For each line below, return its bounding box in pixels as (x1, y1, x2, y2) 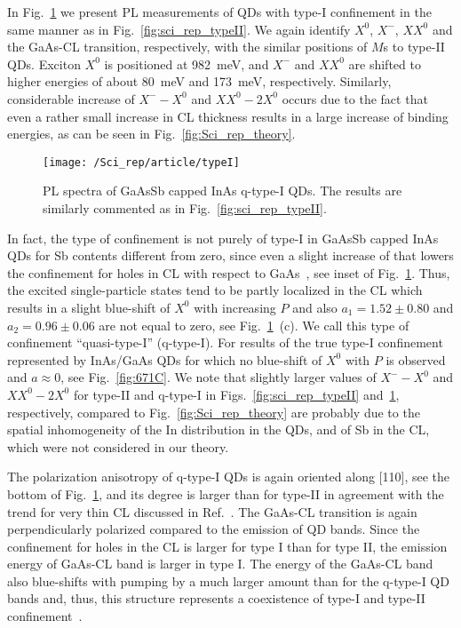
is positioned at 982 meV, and (104, 54, 269, 73)
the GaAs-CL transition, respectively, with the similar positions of (7, 37, 368, 56)
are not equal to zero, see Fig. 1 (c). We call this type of (99, 315, 409, 334)
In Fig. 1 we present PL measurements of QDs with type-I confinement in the (7, 3, 432, 20)
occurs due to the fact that (282, 89, 428, 107)
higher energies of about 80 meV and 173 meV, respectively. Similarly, (7, 72, 392, 91)
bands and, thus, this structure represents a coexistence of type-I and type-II (7, 589, 425, 608)
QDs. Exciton (7, 54, 81, 73)
